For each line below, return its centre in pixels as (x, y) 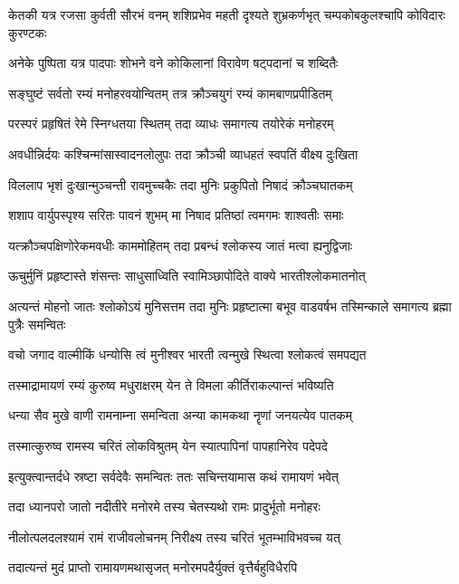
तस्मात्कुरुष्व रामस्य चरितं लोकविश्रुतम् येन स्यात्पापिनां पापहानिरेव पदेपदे (168, 445)
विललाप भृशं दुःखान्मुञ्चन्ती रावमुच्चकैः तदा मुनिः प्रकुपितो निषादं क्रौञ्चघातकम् (181, 184)
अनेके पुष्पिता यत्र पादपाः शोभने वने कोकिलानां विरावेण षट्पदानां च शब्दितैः (173, 63)
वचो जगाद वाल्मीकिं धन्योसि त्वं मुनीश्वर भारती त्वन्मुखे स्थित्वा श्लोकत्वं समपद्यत (187, 354)
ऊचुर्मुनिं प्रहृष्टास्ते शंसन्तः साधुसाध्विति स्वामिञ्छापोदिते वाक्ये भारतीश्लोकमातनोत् (187, 276)
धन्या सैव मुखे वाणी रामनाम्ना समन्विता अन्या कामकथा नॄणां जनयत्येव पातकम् (181, 415)
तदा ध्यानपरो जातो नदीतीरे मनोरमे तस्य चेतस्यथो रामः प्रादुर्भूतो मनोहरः (164, 507)
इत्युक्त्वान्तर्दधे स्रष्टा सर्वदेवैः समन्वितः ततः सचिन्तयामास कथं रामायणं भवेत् (173, 476)
